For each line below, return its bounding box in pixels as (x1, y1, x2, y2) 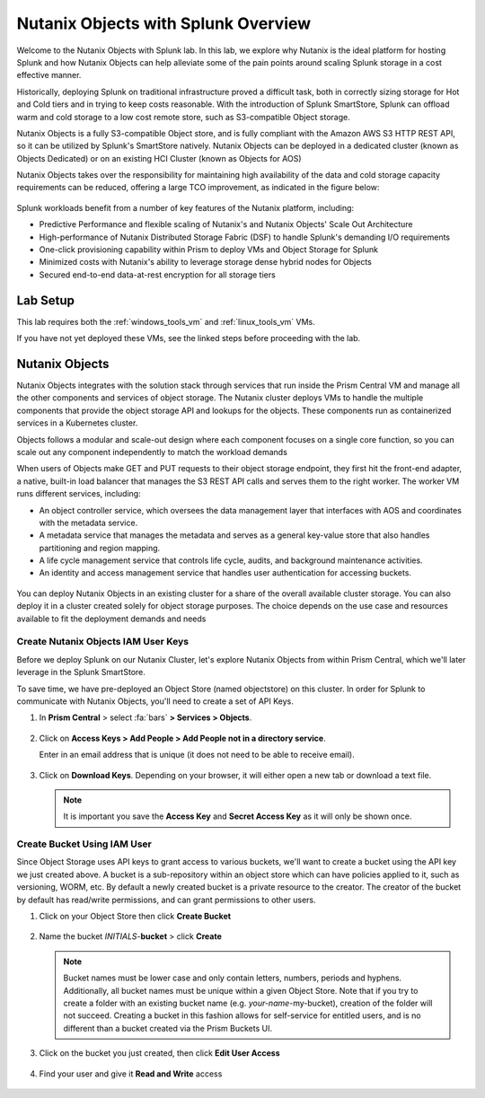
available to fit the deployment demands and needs (16, 613, 207, 624)
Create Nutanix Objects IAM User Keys (16, 636, 189, 648)
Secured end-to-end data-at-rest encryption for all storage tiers (39, 269, 276, 280)
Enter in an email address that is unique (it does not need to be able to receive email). (39, 750, 355, 760)
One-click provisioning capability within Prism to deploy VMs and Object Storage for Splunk (39, 244, 379, 255)
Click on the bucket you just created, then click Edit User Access (39, 1048, 280, 1058)
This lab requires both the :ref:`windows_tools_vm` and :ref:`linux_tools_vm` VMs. (16, 316, 315, 327)
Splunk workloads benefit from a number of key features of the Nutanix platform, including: (16, 202, 355, 213)
